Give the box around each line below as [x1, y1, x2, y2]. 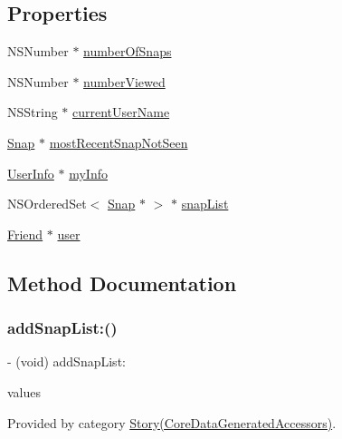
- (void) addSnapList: [7, 352, 126, 371]
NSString [7, 102, 58, 122]
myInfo [69, 163, 108, 182]
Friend [7, 224, 43, 243]
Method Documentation [7, 268, 237, 297]
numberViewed [83, 72, 166, 91]
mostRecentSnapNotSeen [49, 132, 188, 151]
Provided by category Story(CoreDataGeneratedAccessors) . [7, 413, 337, 432]
